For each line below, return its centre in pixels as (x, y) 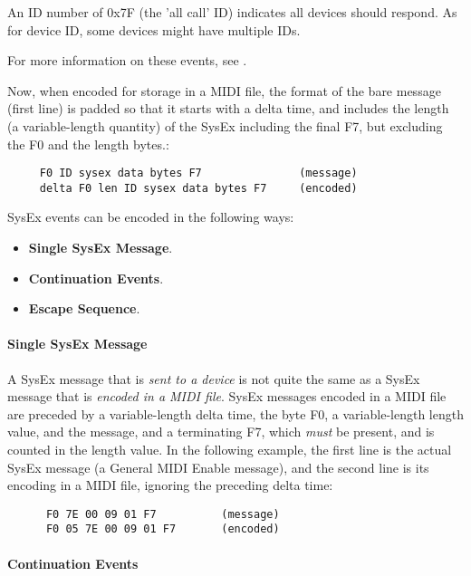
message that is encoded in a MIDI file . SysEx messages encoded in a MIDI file (227, 396)
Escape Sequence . (84, 308)
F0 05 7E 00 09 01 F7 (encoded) (163, 529)
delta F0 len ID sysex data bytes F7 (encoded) (198, 188)
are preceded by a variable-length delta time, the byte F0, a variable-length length (235, 413)
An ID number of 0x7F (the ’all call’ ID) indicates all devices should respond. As (232, 12)
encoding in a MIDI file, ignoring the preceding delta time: (170, 485)
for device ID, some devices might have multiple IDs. (154, 29)
